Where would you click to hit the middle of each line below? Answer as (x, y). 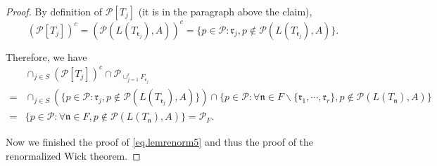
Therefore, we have (46, 56)
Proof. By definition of (54, 11)
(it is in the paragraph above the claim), (225, 11)
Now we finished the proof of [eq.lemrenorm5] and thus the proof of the (160, 142)
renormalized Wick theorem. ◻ (73, 156)
